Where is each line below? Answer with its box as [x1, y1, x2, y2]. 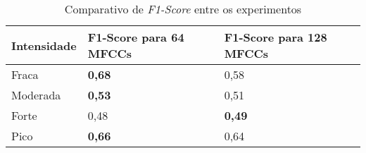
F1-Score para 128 [224, 29, 327, 45]
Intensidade [11, 37, 77, 54]
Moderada [11, 87, 61, 103]
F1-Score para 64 [87, 29, 184, 45]
